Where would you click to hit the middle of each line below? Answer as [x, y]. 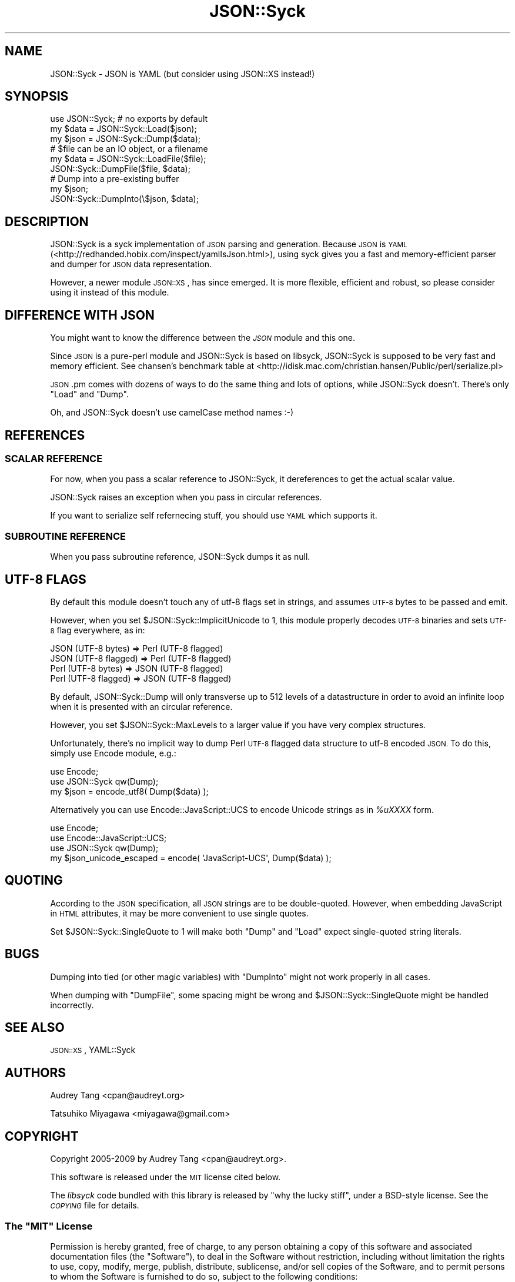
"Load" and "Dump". [89, 394]
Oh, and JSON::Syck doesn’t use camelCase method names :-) [172, 413]
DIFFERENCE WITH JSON [80, 315]
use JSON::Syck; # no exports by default [129, 119]
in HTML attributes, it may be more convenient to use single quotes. [179, 913]
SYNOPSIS [37, 97]
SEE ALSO [35, 1028]
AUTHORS [36, 1072]
